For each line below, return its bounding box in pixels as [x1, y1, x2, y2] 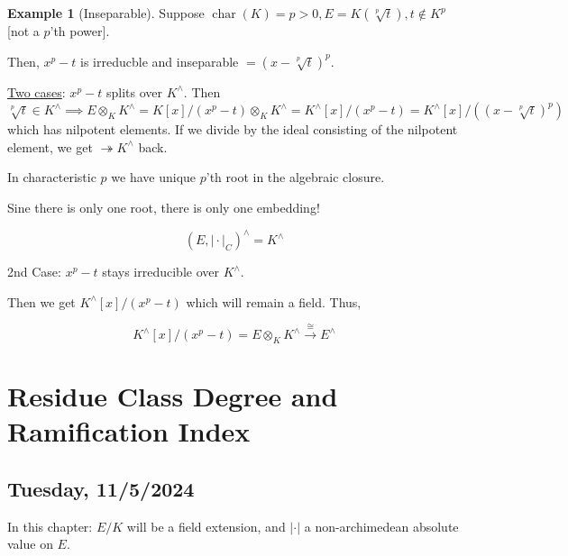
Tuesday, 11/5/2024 [7, 474, 195, 502]
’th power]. [50, 22, 110, 40]
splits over [105, 82, 162, 101]
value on [7, 534, 53, 553]
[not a [7, 22, 40, 40]
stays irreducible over [102, 262, 219, 281]
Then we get [7, 292, 76, 311]
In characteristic [7, 168, 96, 187]
